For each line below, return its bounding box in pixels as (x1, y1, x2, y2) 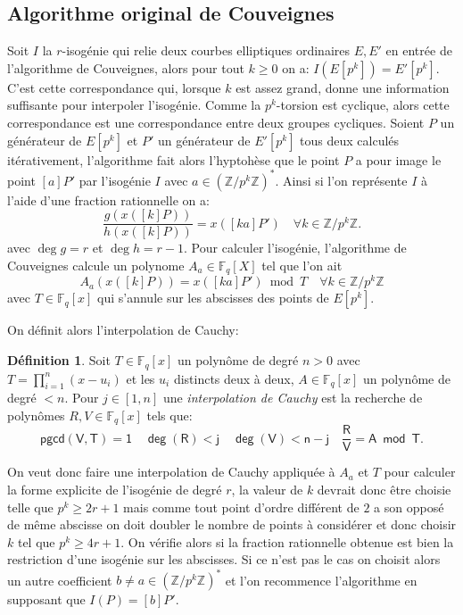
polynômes (7, 405, 65, 424)
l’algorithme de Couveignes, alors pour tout (7, 58, 244, 77)
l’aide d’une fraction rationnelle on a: (7, 190, 210, 209)
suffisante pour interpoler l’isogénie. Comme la (7, 96, 261, 114)
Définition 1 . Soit (7, 351, 111, 370)
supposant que (7, 590, 86, 609)
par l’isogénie (79, 170, 151, 189)
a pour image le (355, 150, 442, 169)
